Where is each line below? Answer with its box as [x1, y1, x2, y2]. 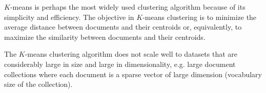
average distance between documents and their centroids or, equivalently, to [4, 21, 242, 32]
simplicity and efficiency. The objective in [4, 11, 134, 22]
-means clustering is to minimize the [142, 11, 257, 22]
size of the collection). [4, 79, 73, 89]
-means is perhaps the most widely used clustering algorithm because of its [10, 2, 245, 12]
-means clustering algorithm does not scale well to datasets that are [25, 49, 237, 59]
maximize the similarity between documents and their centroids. [4, 31, 206, 42]
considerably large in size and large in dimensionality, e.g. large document [4, 58, 236, 69]
